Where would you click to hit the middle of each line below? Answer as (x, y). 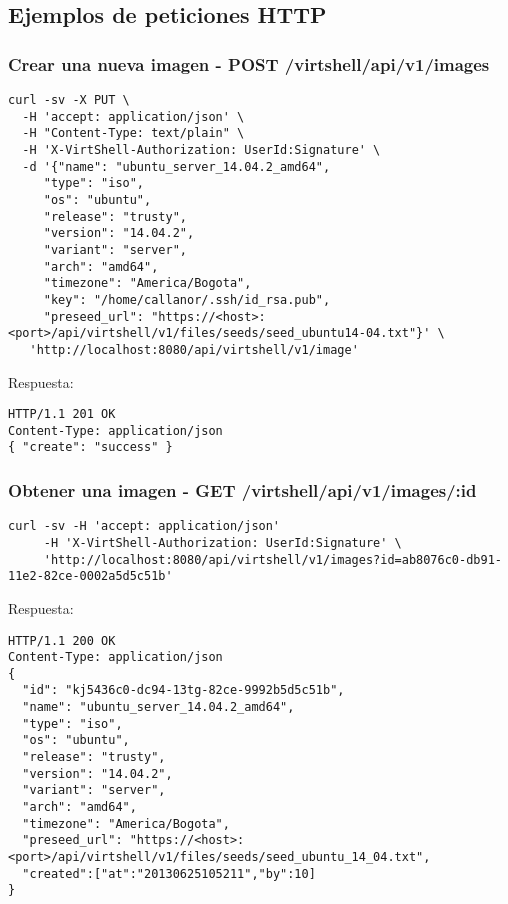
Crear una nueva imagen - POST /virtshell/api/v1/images (249, 63)
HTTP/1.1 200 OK (62, 640)
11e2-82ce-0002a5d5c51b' (90, 576)
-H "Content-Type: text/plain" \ (133, 133)
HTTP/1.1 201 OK (62, 414)
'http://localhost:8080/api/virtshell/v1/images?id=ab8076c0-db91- (272, 559)
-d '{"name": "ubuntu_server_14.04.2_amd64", (176, 166)
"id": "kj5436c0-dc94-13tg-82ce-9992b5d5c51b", (183, 690)
